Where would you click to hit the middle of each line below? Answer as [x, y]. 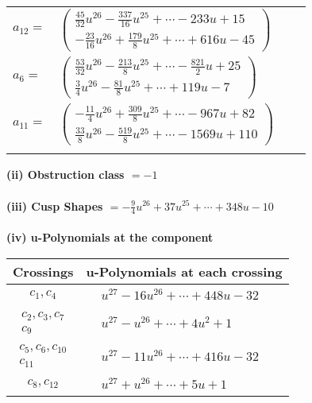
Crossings [43, 271]
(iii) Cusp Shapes [55, 205]
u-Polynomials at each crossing [184, 271]
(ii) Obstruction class [65, 174]
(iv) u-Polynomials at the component [110, 236]
